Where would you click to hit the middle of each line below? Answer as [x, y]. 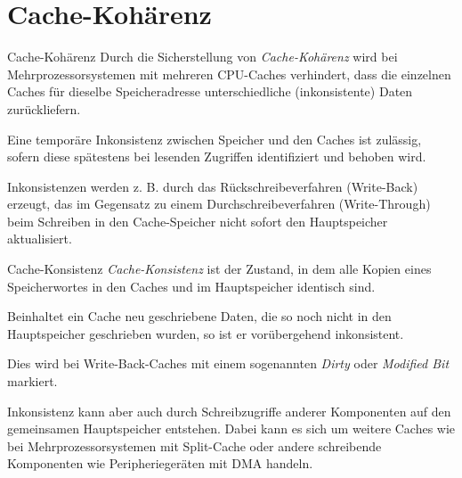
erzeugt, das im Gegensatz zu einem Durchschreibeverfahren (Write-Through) [219, 204]
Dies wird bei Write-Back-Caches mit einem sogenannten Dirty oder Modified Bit [228, 363]
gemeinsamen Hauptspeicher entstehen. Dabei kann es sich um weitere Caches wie [231, 429]
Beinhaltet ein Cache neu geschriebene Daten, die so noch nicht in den [199, 316]
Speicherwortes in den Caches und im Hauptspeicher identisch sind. [191, 286]
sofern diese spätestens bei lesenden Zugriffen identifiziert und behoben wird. [217, 157]
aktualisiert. [40, 239]
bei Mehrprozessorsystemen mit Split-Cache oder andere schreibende [195, 445]
